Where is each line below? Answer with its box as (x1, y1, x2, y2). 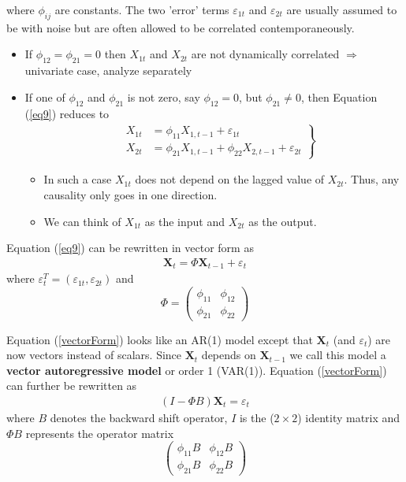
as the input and (144, 213, 225, 229)
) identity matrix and (297, 409, 400, 425)
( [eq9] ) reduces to (24, 105, 110, 121)
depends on (201, 347, 256, 363)
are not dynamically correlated (191, 46, 340, 62)
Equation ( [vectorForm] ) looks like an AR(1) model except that (6, 331, 313, 347)
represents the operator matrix (25, 425, 174, 441)
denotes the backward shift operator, (50, 409, 228, 425)
